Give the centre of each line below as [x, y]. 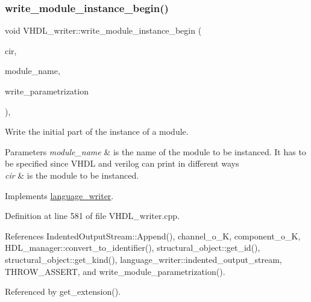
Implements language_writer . [59, 195]
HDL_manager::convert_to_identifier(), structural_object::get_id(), [133, 248]
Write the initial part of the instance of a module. [97, 131]
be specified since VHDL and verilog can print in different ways [122, 163]
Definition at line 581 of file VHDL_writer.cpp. [93, 216]
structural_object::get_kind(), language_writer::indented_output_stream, [143, 259]
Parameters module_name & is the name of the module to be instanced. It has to [155, 151]
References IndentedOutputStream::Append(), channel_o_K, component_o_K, [153, 236]
